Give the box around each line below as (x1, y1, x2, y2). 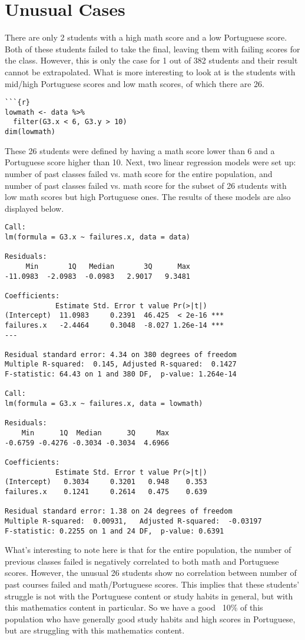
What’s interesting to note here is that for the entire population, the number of (5, 544, 291, 556)
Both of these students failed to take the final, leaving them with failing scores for (5, 42, 300, 55)
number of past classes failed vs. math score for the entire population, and (5, 167, 273, 179)
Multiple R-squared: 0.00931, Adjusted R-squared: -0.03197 (5, 516, 262, 525)
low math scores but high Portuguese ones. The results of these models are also (5, 191, 291, 203)
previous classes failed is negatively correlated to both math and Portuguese (5, 555, 279, 567)
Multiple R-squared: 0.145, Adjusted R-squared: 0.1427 (5, 360, 237, 369)
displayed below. (5, 202, 64, 214)
